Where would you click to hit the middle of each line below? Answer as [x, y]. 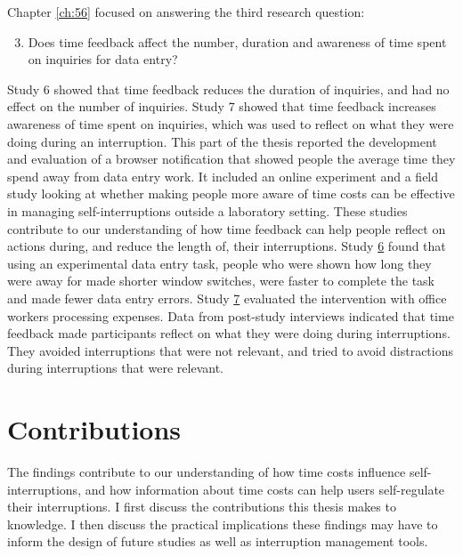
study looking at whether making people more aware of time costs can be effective [231, 193]
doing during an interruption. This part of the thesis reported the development [222, 141]
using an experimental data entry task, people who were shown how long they [219, 263]
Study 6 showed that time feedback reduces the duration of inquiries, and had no [228, 89]
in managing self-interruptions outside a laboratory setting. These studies [207, 210]
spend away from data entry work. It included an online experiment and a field [223, 176]
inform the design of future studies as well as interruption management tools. [218, 541]
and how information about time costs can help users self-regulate [265, 489]
